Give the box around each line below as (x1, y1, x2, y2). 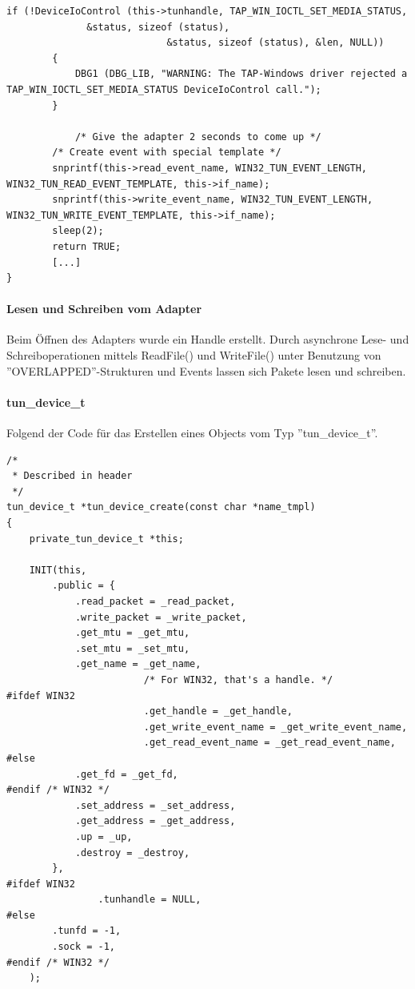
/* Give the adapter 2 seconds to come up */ (74, 131, 321, 143)
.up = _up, (74, 830, 133, 842)
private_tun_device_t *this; (29, 533, 184, 545)
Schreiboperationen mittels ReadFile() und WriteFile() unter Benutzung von (6, 347, 381, 364)
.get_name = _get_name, (74, 658, 202, 670)
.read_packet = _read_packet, (74, 596, 236, 607)
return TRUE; (52, 240, 122, 252)
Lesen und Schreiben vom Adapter (6, 300, 202, 317)
